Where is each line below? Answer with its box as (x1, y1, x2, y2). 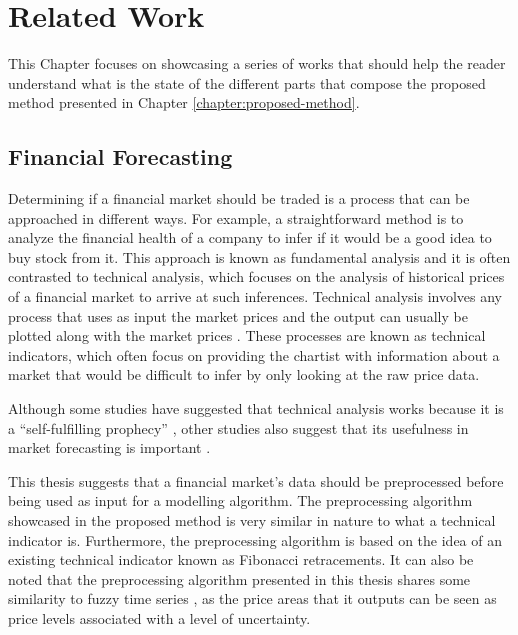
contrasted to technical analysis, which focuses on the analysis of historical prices (8, 266, 505, 287)
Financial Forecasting (8, 141, 233, 172)
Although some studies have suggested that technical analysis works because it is (8, 398, 504, 419)
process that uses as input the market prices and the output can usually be (8, 305, 468, 326)
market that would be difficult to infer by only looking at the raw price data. (8, 364, 480, 385)
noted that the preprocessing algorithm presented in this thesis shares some (8, 568, 471, 589)
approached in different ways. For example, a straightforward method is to (8, 207, 464, 228)
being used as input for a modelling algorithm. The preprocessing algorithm (8, 490, 473, 511)
